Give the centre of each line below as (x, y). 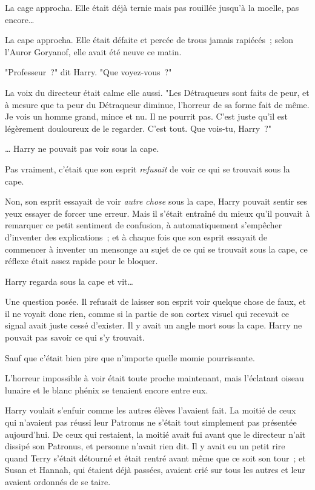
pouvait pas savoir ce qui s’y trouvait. (75, 337)
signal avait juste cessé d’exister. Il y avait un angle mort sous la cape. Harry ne (154, 325)
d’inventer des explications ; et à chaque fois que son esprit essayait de (136, 236)
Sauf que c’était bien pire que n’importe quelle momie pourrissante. (130, 357)
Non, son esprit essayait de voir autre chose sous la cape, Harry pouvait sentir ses (156, 201)
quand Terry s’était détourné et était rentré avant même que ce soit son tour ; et (155, 458)
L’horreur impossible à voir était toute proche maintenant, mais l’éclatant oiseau (154, 378)
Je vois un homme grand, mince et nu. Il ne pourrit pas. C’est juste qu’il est (146, 116)
